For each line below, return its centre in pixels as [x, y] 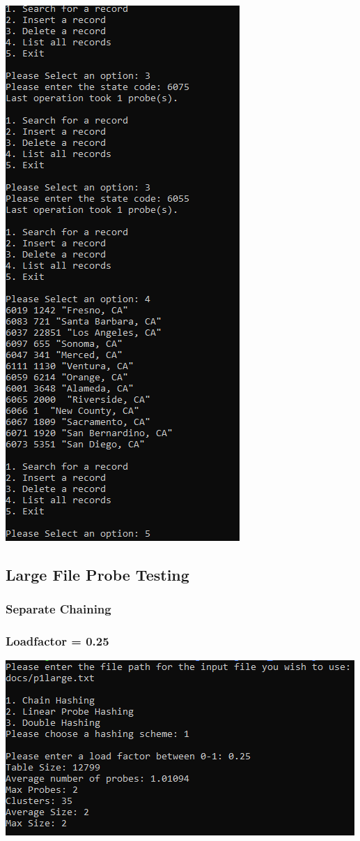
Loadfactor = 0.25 [57, 641]
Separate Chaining [58, 609]
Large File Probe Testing [97, 574]
